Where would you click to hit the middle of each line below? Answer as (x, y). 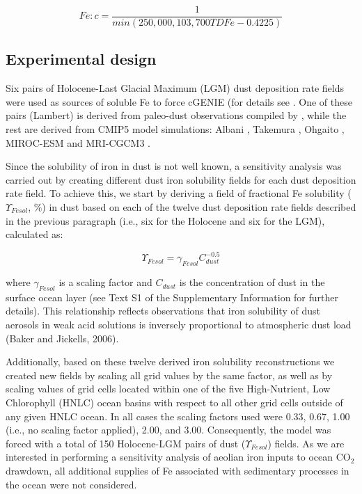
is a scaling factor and (105, 282)
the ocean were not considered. (71, 484)
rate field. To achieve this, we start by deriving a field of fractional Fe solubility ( (179, 193)
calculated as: (34, 234)
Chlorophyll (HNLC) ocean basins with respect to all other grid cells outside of (174, 403)
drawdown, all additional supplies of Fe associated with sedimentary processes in (178, 471)
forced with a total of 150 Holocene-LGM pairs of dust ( (126, 443)
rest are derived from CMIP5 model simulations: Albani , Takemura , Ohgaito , (175, 129)
